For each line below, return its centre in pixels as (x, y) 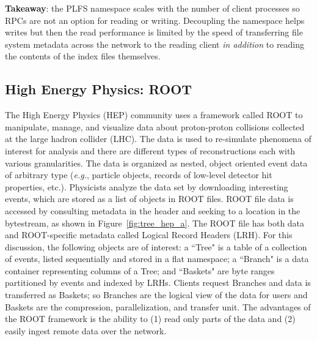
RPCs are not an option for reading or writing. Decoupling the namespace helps (155, 20)
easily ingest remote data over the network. (86, 330)
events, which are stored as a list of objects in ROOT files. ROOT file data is (149, 199)
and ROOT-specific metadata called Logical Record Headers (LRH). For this (149, 235)
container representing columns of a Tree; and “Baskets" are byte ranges (140, 270)
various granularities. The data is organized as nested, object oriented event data (156, 163)
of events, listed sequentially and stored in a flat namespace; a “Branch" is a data (157, 259)
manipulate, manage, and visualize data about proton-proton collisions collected (155, 126)
